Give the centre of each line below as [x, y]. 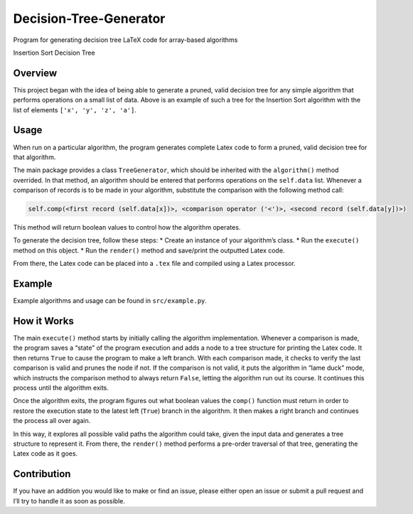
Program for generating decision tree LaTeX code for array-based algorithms [125, 40]
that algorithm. [34, 157]
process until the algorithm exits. [61, 388]
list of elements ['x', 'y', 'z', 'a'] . [75, 109]
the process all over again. [52, 421]
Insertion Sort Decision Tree [54, 53]
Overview [35, 73]
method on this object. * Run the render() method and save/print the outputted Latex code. [149, 250]
